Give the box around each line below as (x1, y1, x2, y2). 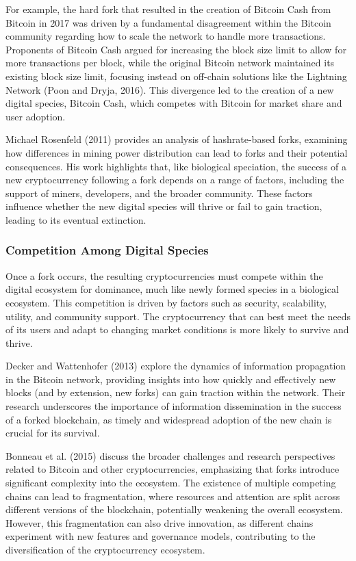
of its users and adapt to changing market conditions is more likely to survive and (5, 322, 349, 337)
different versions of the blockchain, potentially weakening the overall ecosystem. (5, 502, 343, 517)
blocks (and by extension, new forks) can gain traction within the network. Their (5, 385, 346, 400)
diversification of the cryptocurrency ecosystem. (5, 543, 205, 556)
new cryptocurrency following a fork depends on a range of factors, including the (5, 172, 344, 187)
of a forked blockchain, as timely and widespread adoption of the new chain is (5, 412, 332, 426)
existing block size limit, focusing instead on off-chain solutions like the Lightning (5, 68, 347, 83)
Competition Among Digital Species (5, 242, 209, 259)
